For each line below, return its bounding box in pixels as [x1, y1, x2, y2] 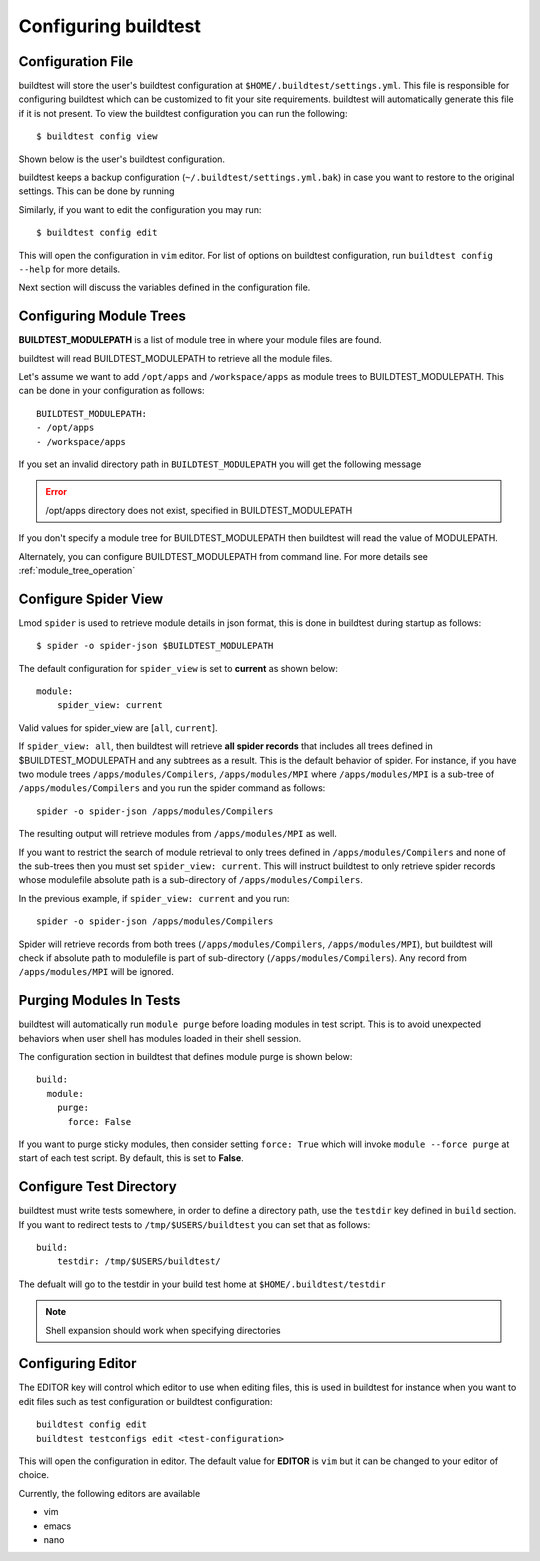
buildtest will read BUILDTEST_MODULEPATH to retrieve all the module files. [18, 352, 333, 364]
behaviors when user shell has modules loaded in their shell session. [18, 1032, 302, 1044]
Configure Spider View [18, 590, 164, 607]
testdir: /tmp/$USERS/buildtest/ [56, 1256, 222, 1267]
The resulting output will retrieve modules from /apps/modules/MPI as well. [18, 828, 337, 840]
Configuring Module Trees [18, 308, 187, 325]
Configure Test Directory [18, 1178, 177, 1195]
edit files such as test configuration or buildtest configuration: [18, 1395, 273, 1407]
